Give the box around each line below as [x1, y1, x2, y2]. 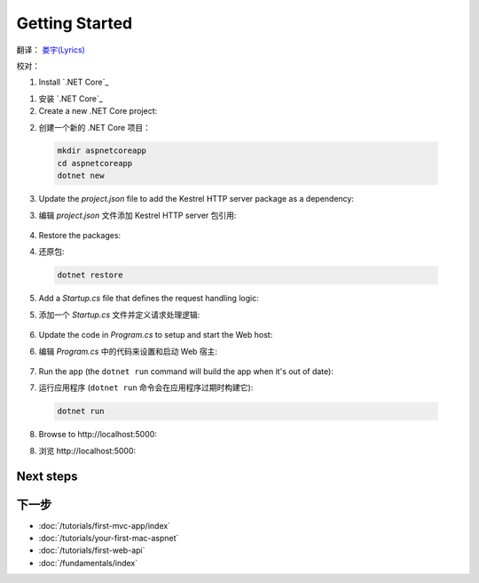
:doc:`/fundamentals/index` [38, 557, 138, 568]
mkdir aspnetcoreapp [57, 146, 146, 156]
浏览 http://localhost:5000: [38, 445, 137, 456]
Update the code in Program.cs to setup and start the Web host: [38, 330, 273, 340]
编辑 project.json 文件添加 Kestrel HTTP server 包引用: [38, 210, 237, 220]
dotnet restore [57, 270, 123, 280]
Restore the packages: [38, 230, 122, 241]
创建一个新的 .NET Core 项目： [38, 122, 151, 132]
